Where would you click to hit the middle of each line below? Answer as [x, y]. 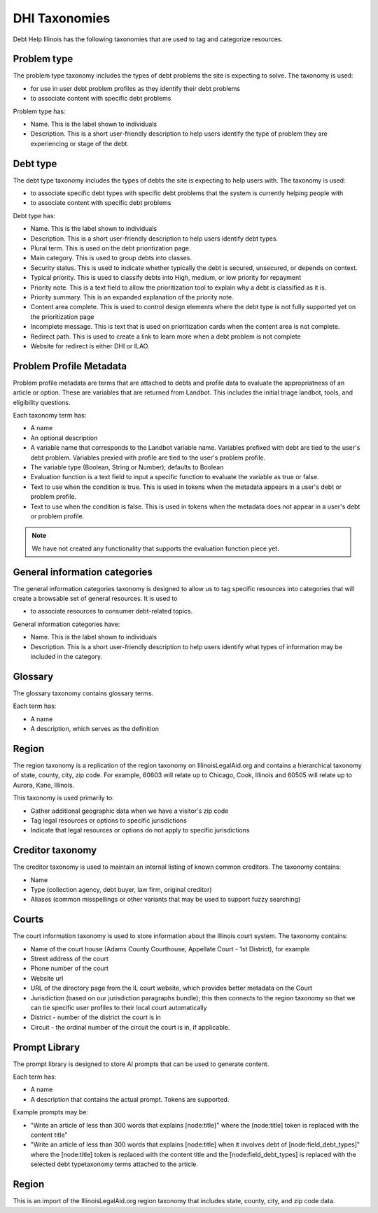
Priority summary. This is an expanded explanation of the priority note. [132, 297]
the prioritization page [62, 317]
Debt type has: [34, 215]
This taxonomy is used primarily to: [64, 798]
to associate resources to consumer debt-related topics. [111, 611]
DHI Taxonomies [62, 18]
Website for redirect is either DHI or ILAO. [90, 346]
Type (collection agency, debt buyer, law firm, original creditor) [121, 889]
